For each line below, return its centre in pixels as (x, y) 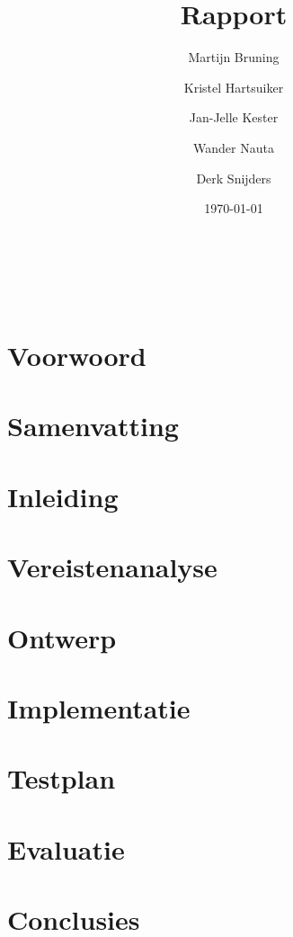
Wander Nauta (234, 147)
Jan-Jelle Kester (234, 117)
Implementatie (99, 707)
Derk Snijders (234, 178)
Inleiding (63, 496)
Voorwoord (77, 356)
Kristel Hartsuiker (234, 87)
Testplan (62, 778)
